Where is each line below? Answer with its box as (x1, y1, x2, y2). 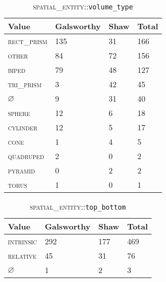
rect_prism (8, 35, 48, 47)
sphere (8, 107, 30, 118)
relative (8, 250, 37, 261)
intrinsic (8, 235, 37, 247)
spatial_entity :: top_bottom (30, 201, 126, 212)
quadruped (8, 150, 44, 162)
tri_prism (8, 78, 42, 90)
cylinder (8, 121, 38, 133)
